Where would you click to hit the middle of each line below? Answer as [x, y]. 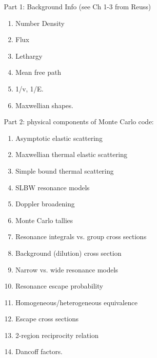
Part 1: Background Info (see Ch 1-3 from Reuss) [78, 6]
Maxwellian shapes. [44, 105]
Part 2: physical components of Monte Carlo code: [79, 122]
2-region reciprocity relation [57, 335]
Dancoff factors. [39, 351]
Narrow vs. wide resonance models [67, 269]
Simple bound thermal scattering [65, 170]
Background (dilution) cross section [68, 253]
